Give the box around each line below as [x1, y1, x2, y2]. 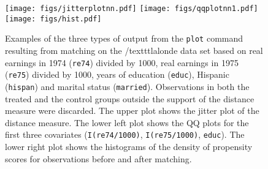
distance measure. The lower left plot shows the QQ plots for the [5, 116, 249, 129]
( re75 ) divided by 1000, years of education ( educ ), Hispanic [5, 68, 229, 81]
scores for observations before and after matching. [5, 152, 192, 165]
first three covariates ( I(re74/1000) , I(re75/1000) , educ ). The [5, 128, 245, 141]
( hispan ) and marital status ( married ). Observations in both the [5, 80, 250, 92]
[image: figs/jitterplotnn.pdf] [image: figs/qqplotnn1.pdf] [5, 4, 258, 13]
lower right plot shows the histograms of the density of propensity [5, 140, 253, 152]
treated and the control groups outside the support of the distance [5, 92, 255, 105]
